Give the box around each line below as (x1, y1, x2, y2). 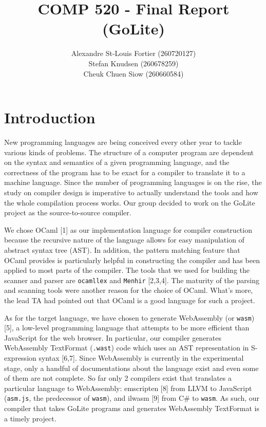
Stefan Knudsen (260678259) (88, 58, 179, 68)
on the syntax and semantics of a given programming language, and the (4, 157, 230, 168)
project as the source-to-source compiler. (4, 207, 131, 218)
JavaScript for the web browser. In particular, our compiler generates (4, 332, 222, 343)
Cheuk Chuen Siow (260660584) (83, 68, 184, 79)
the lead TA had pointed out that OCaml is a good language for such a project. (4, 295, 255, 305)
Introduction (4, 107, 96, 128)
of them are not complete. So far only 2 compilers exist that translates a (4, 373, 232, 383)
